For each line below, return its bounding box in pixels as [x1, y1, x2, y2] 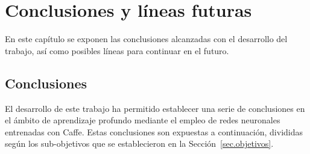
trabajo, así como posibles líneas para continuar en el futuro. [5, 44, 229, 57]
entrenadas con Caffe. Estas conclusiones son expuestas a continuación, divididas [5, 125, 303, 138]
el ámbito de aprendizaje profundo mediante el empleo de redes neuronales [5, 114, 280, 126]
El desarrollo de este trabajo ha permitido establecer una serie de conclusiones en [5, 102, 305, 114]
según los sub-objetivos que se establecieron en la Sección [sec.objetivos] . [5, 137, 274, 150]
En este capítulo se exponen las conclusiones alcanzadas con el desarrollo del [5, 32, 288, 45]
